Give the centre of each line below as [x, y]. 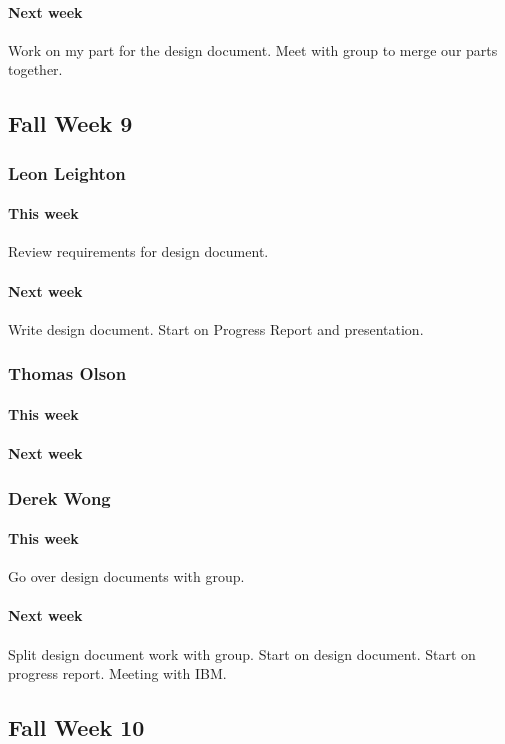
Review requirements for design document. [138, 251]
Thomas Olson [67, 373]
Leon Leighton [67, 172]
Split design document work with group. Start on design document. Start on [242, 653]
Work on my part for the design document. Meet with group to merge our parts [253, 49]
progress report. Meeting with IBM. [117, 673]
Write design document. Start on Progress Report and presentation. [216, 328]
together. [35, 69]
